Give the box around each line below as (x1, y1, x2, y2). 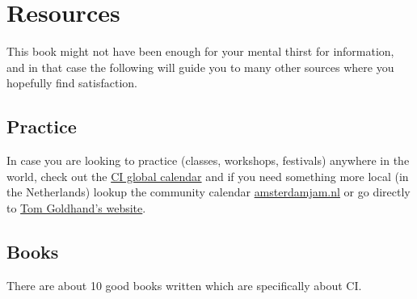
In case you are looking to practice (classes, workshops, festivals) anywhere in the (6, 152, 410, 169)
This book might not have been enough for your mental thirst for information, (6, 43, 394, 60)
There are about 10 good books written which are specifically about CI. (6, 276, 362, 293)
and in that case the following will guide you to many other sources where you (6, 58, 394, 75)
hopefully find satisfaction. (6, 74, 137, 91)
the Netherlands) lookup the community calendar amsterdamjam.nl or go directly (6, 183, 411, 200)
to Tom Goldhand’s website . (6, 199, 146, 216)
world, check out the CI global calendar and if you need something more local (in (6, 167, 409, 184)
